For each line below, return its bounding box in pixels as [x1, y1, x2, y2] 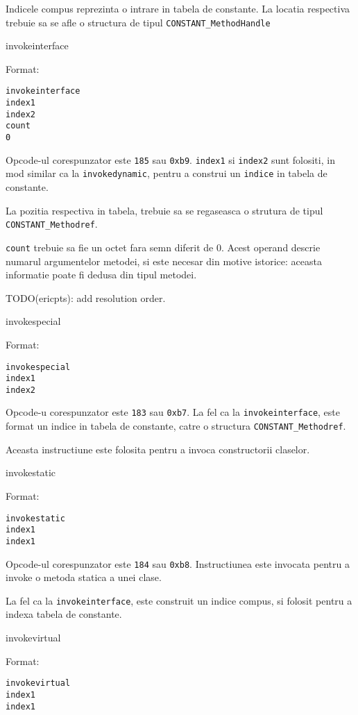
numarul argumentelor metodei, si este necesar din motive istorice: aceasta [6, 253, 322, 268]
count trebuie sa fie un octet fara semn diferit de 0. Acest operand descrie [6, 239, 321, 254]
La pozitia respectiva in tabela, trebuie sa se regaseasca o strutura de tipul [6, 203, 323, 217]
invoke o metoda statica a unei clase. [6, 570, 162, 584]
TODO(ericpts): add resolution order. [6, 290, 166, 305]
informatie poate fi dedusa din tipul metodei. [6, 267, 197, 282]
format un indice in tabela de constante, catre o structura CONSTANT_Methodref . [6, 419, 346, 433]
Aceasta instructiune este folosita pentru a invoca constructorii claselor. [6, 441, 310, 456]
